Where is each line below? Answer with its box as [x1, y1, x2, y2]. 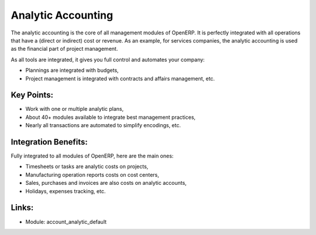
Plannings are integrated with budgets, [25, 67, 119, 74]
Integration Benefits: [11, 137, 88, 147]
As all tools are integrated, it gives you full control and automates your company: [11, 56, 205, 63]
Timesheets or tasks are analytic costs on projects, [25, 163, 149, 170]
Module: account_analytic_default [25, 218, 107, 225]
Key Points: [11, 90, 54, 100]
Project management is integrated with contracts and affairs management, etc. [25, 75, 215, 82]
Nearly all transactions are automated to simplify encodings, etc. [25, 122, 181, 129]
